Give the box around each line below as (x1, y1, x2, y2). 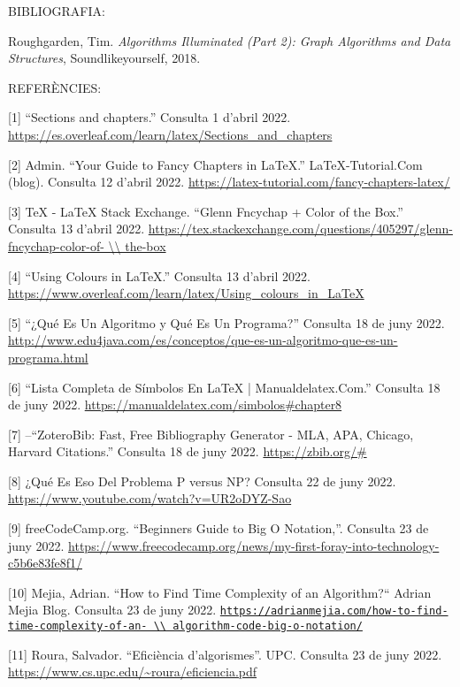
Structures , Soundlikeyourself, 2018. (8, 49, 201, 67)
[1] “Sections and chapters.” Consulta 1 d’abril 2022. (8, 108, 291, 126)
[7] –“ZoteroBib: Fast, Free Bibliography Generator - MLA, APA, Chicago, (8, 424, 414, 443)
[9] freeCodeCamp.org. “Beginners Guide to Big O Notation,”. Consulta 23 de (8, 519, 429, 538)
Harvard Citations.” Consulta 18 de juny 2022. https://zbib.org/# (8, 442, 367, 461)
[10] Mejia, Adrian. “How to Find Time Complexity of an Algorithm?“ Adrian (8, 583, 432, 601)
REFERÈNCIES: (8, 78, 102, 96)
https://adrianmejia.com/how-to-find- (219, 605, 448, 618)
